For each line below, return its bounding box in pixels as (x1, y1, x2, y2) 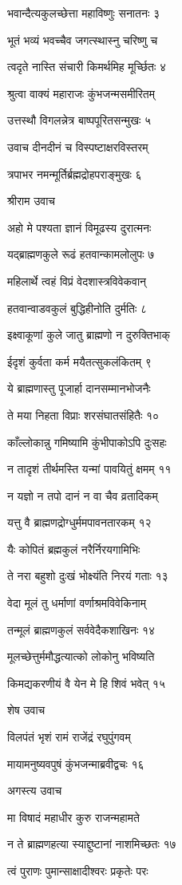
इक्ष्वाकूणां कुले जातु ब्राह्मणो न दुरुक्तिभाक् (7, 326, 170, 343)
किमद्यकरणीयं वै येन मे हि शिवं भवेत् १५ (7, 674, 165, 691)
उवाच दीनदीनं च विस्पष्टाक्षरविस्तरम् (7, 138, 148, 155)
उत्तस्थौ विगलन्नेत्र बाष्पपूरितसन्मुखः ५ (7, 112, 151, 128)
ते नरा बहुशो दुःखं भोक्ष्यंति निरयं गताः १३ (7, 567, 168, 584)
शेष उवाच (7, 701, 45, 718)
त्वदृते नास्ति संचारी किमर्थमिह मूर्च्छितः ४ (7, 58, 167, 75)
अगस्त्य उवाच (7, 782, 62, 799)
